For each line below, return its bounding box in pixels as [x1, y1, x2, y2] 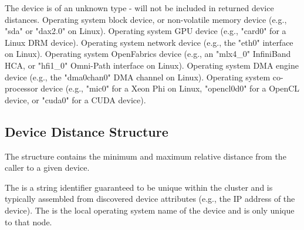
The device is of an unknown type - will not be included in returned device [5, 2, 274, 13]
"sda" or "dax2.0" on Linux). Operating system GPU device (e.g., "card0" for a [5, 25, 286, 37]
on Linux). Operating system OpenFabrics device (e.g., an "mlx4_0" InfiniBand [5, 48, 291, 60]
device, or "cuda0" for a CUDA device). [5, 93, 146, 106]
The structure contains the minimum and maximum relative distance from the [5, 150, 286, 162]
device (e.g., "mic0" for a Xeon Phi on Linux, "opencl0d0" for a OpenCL [40, 82, 300, 94]
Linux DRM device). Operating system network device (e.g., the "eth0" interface [5, 36, 293, 48]
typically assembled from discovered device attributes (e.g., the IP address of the [5, 192, 295, 205]
